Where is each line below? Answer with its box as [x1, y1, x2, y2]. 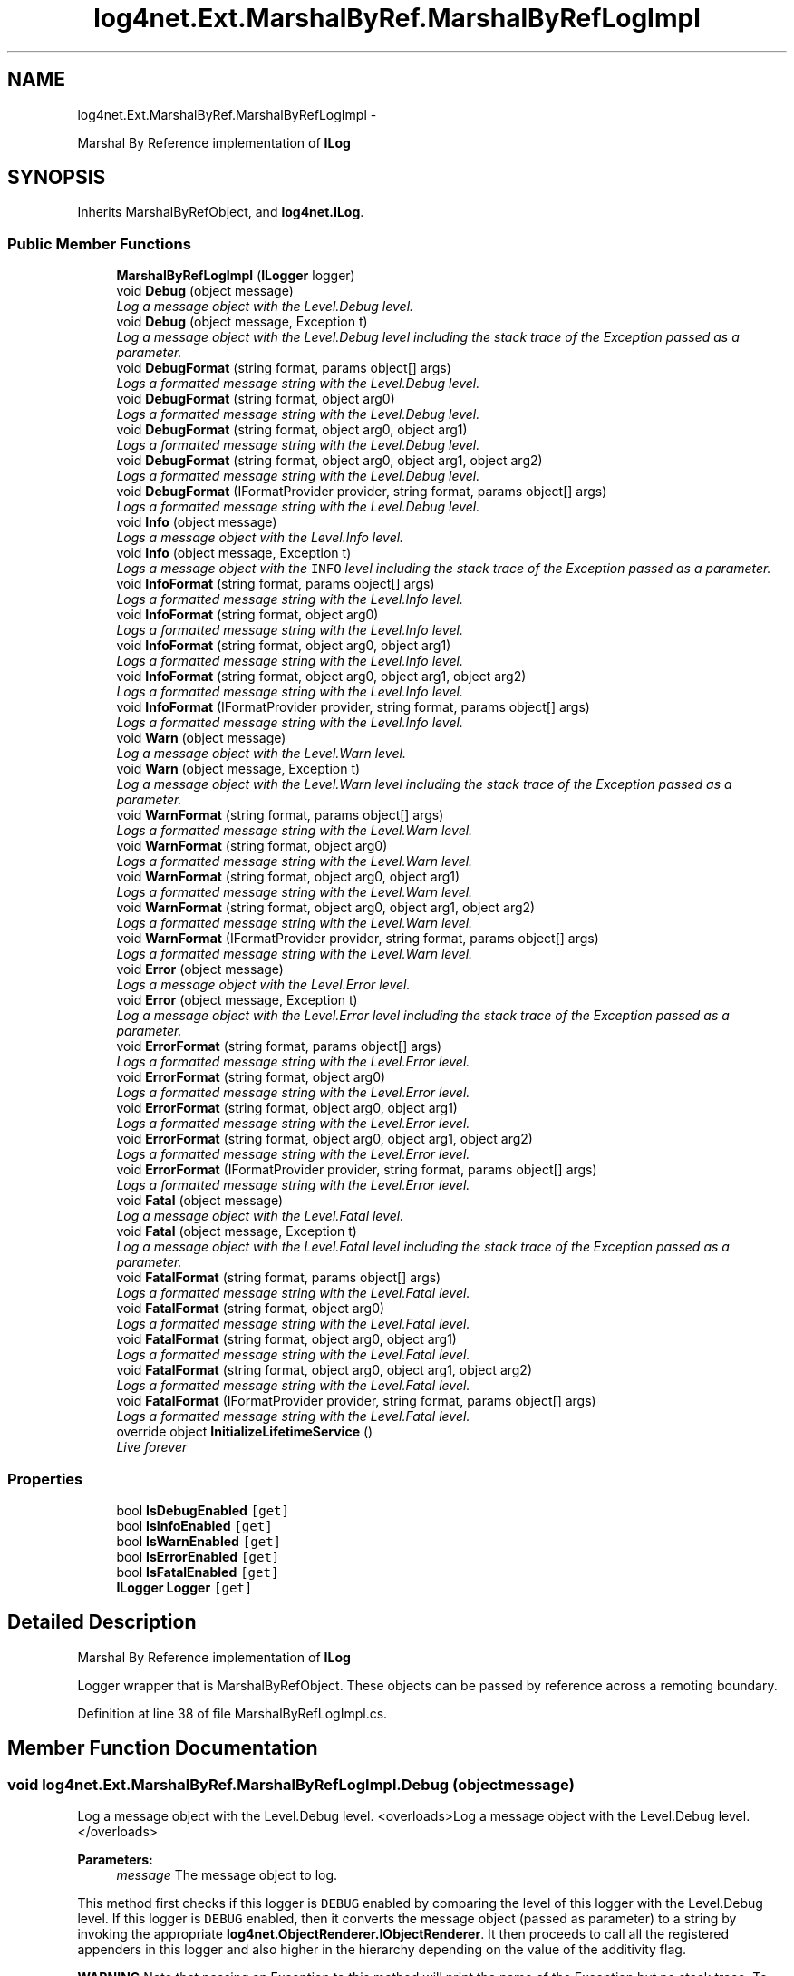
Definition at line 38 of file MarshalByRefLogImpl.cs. [77, 1705, 388, 1721]
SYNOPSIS [7, 166, 106, 190]
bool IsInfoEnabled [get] [116, 1517, 273, 1533]
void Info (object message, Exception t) [116, 545, 352, 561]
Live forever [116, 1439, 188, 1455]
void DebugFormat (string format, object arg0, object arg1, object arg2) [116, 453, 543, 469]
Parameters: [77, 1852, 153, 1867]
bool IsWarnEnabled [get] [116, 1533, 281, 1549]
